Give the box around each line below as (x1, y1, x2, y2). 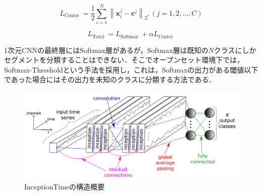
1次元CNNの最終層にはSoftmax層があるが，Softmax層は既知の (4, 44, 208, 55)
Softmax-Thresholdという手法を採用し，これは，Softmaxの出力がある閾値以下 (4, 64, 258, 75)
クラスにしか (214, 44, 256, 55)
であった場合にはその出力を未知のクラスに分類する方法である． (4, 74, 216, 85)
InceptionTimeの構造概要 (24, 181, 105, 191)
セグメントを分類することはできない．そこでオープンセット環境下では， (4, 54, 244, 65)
